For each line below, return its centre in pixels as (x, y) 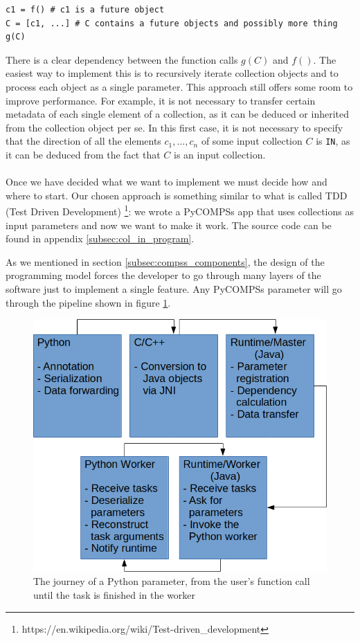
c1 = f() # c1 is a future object (85, 10)
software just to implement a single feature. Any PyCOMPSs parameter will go (174, 289)
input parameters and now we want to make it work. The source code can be (169, 225)
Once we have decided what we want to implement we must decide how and (166, 182)
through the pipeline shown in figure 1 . (88, 302)
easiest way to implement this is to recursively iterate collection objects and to (172, 73)
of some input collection (252, 141)
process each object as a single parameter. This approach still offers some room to (179, 86)
